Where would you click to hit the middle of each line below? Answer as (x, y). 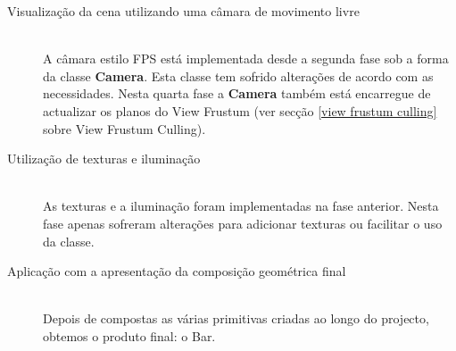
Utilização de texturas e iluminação (104, 159)
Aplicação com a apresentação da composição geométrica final (177, 271)
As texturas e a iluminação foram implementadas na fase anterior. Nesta (241, 206)
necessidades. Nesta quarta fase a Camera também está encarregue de (237, 93)
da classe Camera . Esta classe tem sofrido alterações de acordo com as (238, 75)
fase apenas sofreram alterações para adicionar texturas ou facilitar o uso (243, 223)
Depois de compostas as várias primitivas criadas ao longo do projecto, (236, 318)
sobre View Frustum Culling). (124, 128)
